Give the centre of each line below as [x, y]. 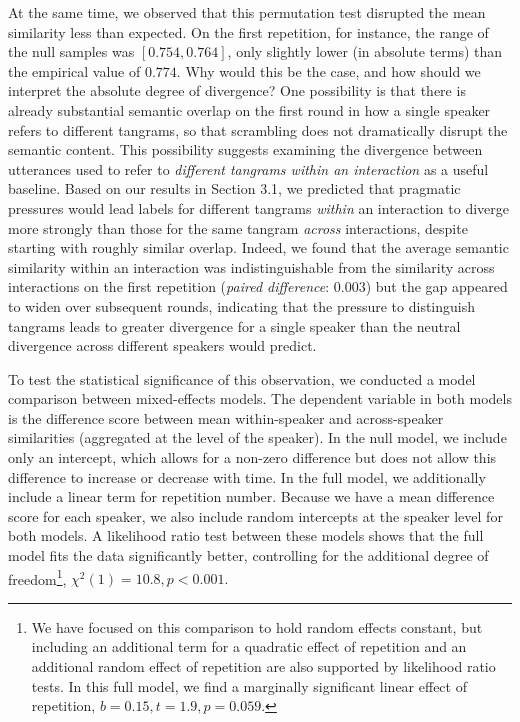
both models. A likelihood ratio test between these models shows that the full [246, 535]
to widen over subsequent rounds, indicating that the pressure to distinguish [242, 305]
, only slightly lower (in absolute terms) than [365, 51]
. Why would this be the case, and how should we [328, 70]
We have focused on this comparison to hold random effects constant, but [257, 626]
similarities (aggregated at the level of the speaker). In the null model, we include [257, 437]
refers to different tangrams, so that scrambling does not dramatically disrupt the [258, 129]
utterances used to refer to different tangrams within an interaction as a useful [248, 168]
